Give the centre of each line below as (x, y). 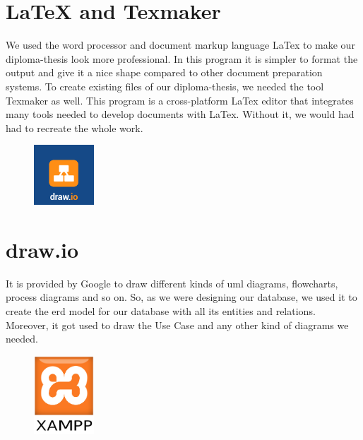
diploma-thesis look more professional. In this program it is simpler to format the (182, 58)
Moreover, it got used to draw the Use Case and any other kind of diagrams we (177, 325)
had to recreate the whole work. (75, 127)
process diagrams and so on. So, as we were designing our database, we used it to (181, 297)
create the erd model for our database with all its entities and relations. (161, 310)
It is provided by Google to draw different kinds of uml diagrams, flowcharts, (172, 283)
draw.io (42, 249)
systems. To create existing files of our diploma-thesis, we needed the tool (165, 86)
